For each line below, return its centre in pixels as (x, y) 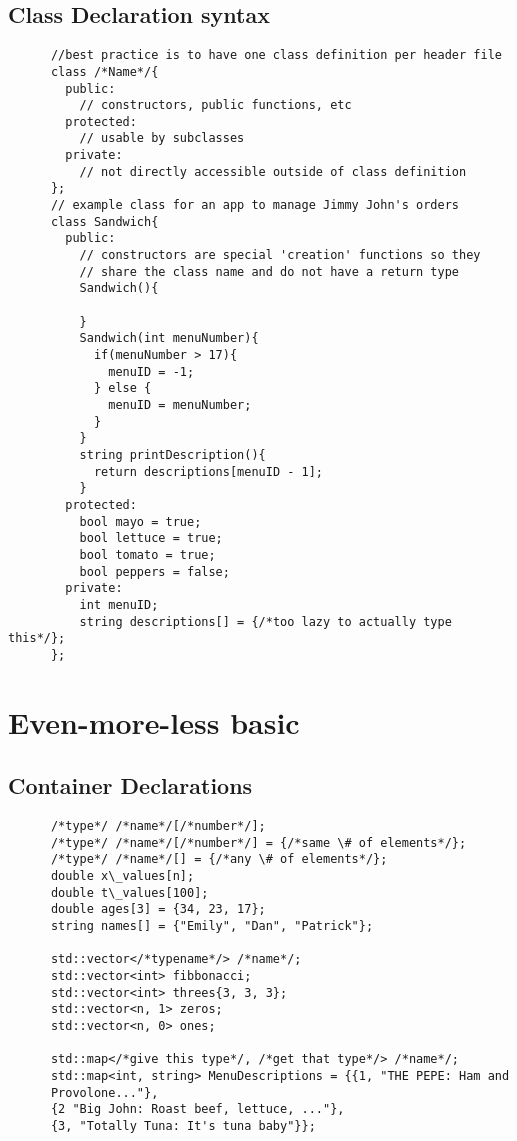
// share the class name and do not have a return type (269, 271)
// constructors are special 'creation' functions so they (280, 255)
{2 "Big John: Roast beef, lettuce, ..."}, (197, 1109)
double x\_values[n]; (122, 876)
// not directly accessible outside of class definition (273, 171)
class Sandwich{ (104, 221)
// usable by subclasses (162, 138)
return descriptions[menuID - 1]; (208, 471)
